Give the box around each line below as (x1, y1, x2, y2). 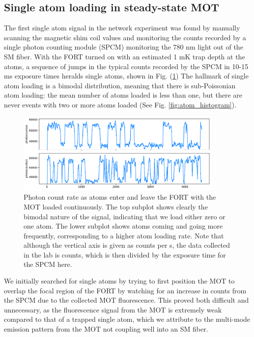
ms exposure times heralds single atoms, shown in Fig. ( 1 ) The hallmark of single (4, 71, 249, 81)
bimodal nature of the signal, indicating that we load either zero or (24, 211, 226, 221)
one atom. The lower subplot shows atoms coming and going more (24, 221, 223, 231)
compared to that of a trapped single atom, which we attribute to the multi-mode (4, 314, 251, 324)
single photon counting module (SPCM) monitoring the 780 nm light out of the (4, 42, 243, 52)
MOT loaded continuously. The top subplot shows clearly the (24, 201, 208, 211)
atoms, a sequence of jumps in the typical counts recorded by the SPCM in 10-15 (4, 61, 249, 71)
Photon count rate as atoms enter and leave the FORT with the (24, 192, 216, 202)
